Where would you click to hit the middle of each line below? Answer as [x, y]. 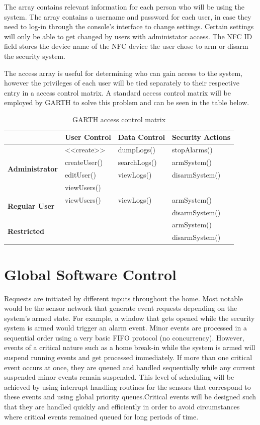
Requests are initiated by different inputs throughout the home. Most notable [124, 298]
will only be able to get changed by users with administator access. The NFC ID [128, 36]
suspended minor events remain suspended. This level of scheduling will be [119, 377]
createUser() [84, 162]
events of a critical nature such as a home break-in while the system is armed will [130, 347]
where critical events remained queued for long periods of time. [101, 416]
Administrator [33, 168]
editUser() [80, 175]
